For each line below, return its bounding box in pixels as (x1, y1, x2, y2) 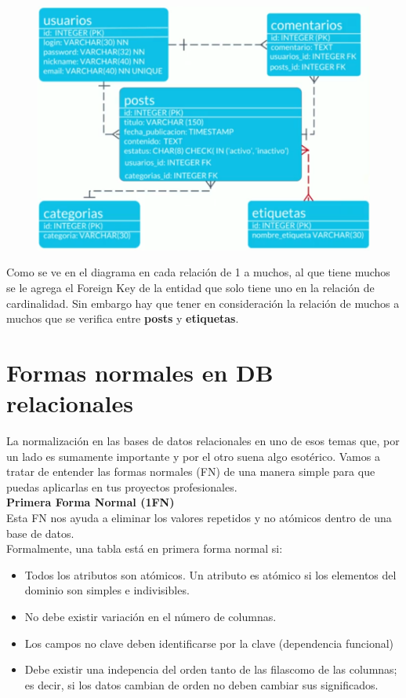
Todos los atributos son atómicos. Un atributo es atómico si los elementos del (24, 566, 397, 583)
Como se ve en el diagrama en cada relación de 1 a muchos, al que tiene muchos (6, 264, 390, 280)
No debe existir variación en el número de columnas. (24, 608, 277, 624)
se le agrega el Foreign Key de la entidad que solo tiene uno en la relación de (6, 279, 375, 295)
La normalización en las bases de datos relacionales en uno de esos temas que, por (6, 433, 400, 449)
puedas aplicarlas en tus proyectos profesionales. (6, 478, 237, 495)
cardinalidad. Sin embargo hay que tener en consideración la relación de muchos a (6, 294, 400, 311)
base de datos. (6, 524, 74, 541)
